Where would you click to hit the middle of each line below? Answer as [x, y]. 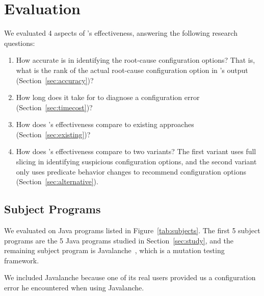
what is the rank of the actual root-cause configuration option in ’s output [132, 70]
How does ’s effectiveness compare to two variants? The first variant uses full [136, 151]
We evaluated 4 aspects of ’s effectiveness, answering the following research [121, 33]
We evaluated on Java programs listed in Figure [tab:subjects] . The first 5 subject [132, 230]
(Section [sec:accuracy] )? [55, 80]
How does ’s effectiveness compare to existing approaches [105, 124]
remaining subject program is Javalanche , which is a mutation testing [114, 250]
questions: [20, 43]
